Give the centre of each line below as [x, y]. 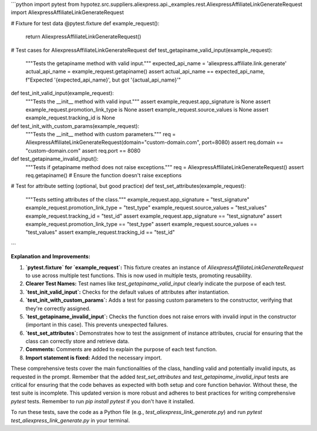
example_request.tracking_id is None [70, 118]
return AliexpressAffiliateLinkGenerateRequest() [83, 37]
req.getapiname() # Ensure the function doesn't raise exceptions [104, 176]
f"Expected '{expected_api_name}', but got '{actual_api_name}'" [103, 80]
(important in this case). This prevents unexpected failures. [97, 325]
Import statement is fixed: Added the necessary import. [94, 358]
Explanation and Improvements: [50, 257]
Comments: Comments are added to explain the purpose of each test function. [121, 349]
